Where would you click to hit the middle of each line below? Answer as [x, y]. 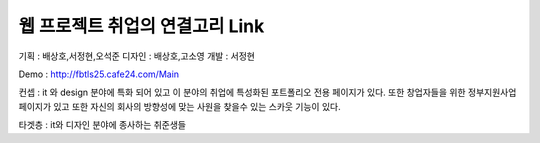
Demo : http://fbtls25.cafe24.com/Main [99, 74]
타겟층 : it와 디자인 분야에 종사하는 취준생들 [102, 125]
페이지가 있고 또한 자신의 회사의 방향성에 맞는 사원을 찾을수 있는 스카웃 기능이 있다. [179, 106]
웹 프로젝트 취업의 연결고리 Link [141, 26]
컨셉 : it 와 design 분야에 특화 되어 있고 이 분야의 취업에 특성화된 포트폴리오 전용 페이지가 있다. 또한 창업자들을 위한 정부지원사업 [267, 92]
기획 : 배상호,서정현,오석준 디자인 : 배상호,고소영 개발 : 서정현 [136, 56]
